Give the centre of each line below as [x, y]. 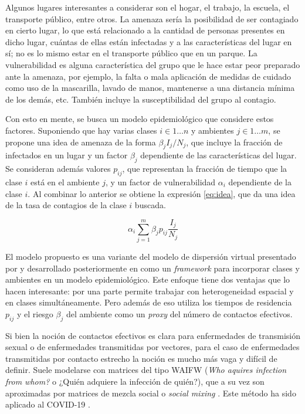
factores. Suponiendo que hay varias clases [81, 130]
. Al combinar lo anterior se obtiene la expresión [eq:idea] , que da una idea [162, 193]
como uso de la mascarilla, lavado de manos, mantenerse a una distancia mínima [150, 88]
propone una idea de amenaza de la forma [81, 142]
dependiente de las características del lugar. [218, 155]
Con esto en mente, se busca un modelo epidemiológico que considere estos [140, 119]
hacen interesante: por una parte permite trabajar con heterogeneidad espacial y [150, 291]
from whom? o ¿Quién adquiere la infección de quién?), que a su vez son [135, 381]
